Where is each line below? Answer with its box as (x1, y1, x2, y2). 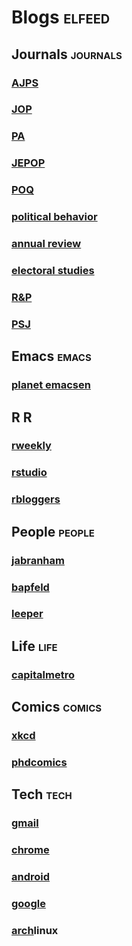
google (11, 897, 46, 911)
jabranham (11, 553, 65, 567)
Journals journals (11, 46, 123, 63)
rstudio (11, 466, 48, 480)
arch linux (11, 923, 59, 937)
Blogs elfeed (11, 6, 111, 29)
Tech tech (11, 786, 73, 803)
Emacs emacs (11, 348, 92, 365)
